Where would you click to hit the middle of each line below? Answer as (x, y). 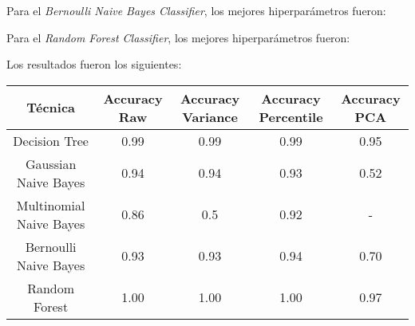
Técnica (51, 108)
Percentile (291, 116)
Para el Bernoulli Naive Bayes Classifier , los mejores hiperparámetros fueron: (196, 10)
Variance (210, 116)
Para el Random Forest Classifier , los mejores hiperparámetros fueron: (178, 37)
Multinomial (51, 205)
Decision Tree (51, 140)
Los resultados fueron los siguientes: (94, 64)
